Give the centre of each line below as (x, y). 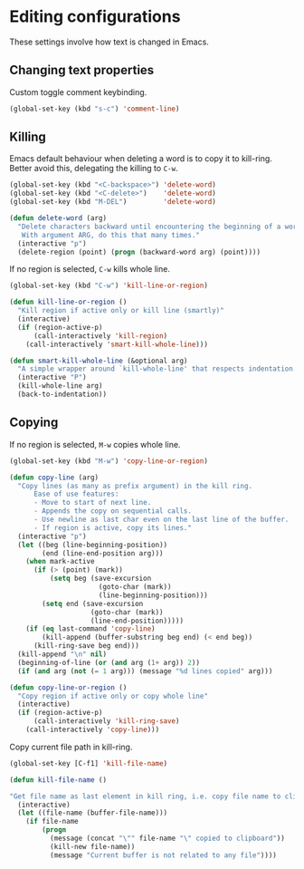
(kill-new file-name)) (92, 846)
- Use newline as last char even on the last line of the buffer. (161, 519)
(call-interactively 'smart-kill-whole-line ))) (117, 344)
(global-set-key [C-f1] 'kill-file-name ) (89, 763)
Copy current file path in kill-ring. (71, 747)
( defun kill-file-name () (58, 780)
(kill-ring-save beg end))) (86, 646)
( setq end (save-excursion (93, 603)
